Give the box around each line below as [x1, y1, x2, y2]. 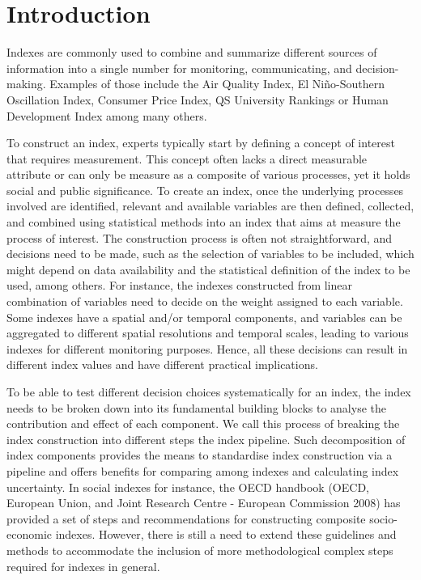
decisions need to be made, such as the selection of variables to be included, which [6, 245, 415, 262]
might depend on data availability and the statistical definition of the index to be [6, 260, 410, 277]
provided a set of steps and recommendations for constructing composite [6, 510, 366, 527]
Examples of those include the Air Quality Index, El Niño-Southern [49, 75, 385, 92]
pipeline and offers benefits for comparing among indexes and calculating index [6, 462, 399, 479]
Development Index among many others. [6, 107, 207, 124]
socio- [369, 510, 398, 527]
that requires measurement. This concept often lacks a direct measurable [6, 150, 368, 167]
